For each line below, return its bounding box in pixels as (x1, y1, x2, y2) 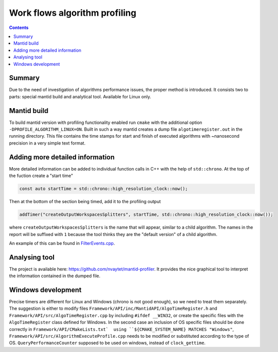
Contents (9, 25, 29, 30)
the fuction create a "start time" (9, 173, 73, 179)
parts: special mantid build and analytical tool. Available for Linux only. (9, 93, 151, 99)
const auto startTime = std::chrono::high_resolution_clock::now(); (19, 186, 188, 192)
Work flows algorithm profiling (9, 7, 137, 18)
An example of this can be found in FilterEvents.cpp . (9, 240, 115, 246)
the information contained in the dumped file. (9, 273, 101, 279)
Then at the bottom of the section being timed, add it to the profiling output (9, 199, 161, 205)
